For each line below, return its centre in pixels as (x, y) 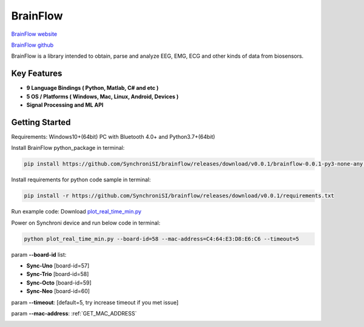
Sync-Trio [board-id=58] (58, 274)
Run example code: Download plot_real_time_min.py (76, 212)
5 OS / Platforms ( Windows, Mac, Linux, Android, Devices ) (103, 96)
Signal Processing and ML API (65, 105)
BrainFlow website (34, 34)
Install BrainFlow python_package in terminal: (68, 148)
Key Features (37, 74)
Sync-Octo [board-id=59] (59, 283)
